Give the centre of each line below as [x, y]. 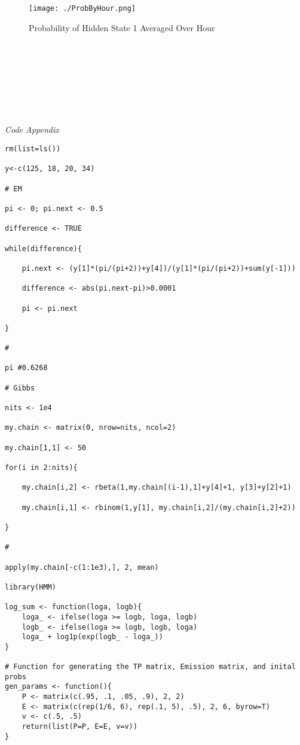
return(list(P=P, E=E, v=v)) [79, 727]
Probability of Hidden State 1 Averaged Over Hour [122, 27]
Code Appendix [32, 129]
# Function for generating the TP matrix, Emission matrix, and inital [150, 667]
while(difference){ [43, 248]
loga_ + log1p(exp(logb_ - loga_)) [92, 637]
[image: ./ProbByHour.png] [82, 8]
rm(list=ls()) [33, 149]
